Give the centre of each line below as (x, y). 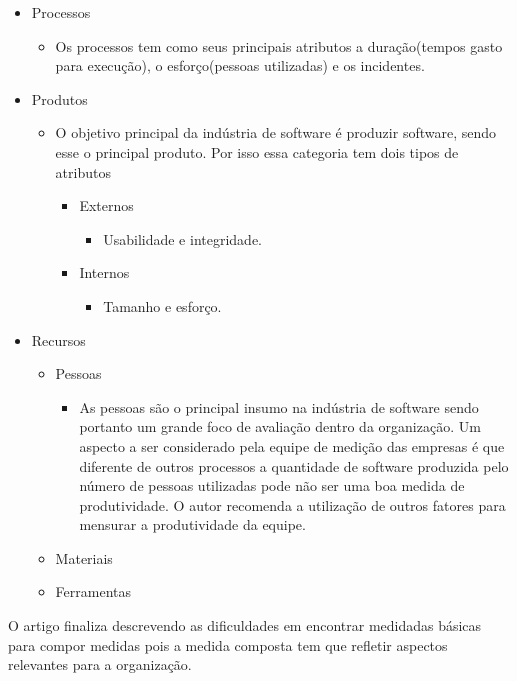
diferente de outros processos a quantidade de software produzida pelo (294, 465)
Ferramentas (93, 591)
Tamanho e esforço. (162, 305)
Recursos (58, 339)
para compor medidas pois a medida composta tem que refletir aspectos (228, 644)
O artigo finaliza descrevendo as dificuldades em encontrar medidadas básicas (245, 625)
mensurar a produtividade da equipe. (192, 524)
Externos (106, 205)
